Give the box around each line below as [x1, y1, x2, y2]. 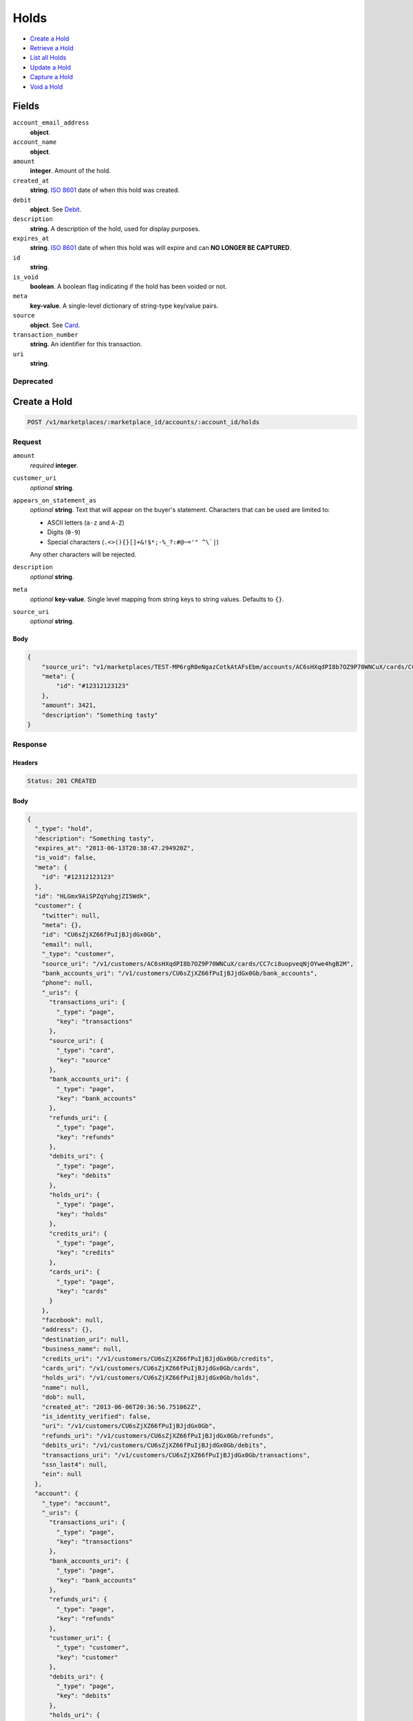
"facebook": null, [41, 1316, 104, 1324]
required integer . [30, 461, 78, 469]
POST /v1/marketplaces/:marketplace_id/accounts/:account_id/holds [27, 418, 260, 426]
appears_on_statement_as [12, 496, 96, 505]
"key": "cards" [56, 1287, 108, 1295]
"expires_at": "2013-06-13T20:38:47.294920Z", [34, 844, 195, 852]
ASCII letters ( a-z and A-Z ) [47, 518, 125, 527]
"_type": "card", [56, 1046, 115, 1055]
